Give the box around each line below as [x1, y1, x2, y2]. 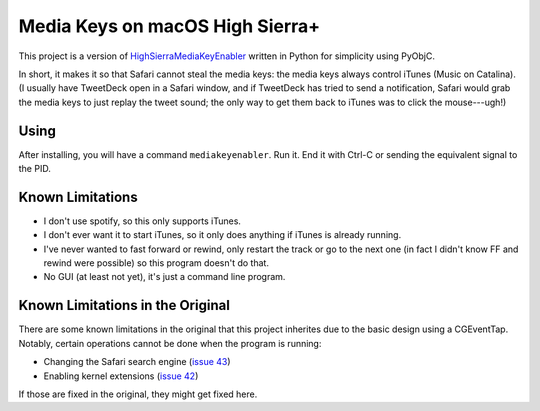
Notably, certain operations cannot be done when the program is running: [18, 337, 322, 349]
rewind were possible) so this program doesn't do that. [43, 257, 270, 269]
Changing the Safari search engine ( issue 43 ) [43, 356, 231, 368]
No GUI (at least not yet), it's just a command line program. [43, 271, 286, 283]
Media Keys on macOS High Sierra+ [18, 15, 321, 37]
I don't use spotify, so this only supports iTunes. [43, 215, 242, 227]
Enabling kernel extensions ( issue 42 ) [43, 370, 199, 382]
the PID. [18, 163, 52, 175]
